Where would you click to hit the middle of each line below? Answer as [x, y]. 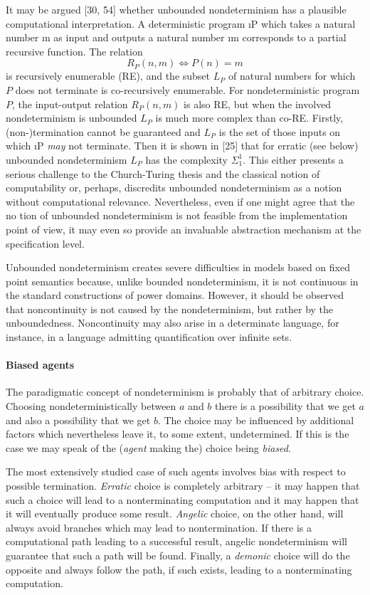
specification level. [45, 243]
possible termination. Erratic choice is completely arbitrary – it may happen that [183, 486]
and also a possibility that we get [78, 420]
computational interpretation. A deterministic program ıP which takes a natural [181, 23]
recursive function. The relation [74, 51]
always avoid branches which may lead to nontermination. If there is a [159, 527]
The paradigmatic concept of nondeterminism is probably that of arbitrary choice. [185, 392]
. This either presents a [293, 159]
